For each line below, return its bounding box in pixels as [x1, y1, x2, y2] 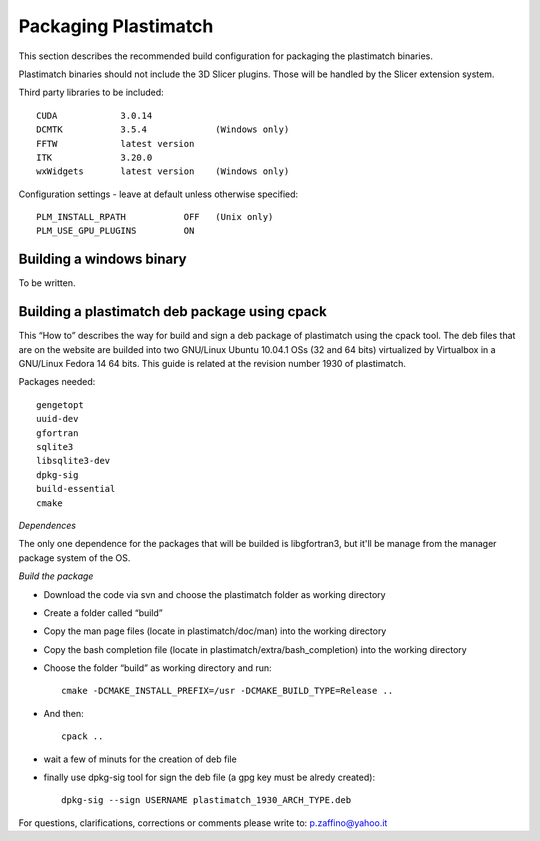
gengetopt [36, 399, 84, 410]
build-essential [36, 483, 116, 495]
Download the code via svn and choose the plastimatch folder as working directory [43, 588, 386, 600]
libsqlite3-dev [36, 455, 111, 467]
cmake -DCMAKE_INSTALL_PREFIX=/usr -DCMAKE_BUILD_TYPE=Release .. [61, 685, 394, 697]
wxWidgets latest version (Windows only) [36, 166, 290, 177]
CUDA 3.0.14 [36, 110, 153, 121]
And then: [43, 707, 84, 719]
